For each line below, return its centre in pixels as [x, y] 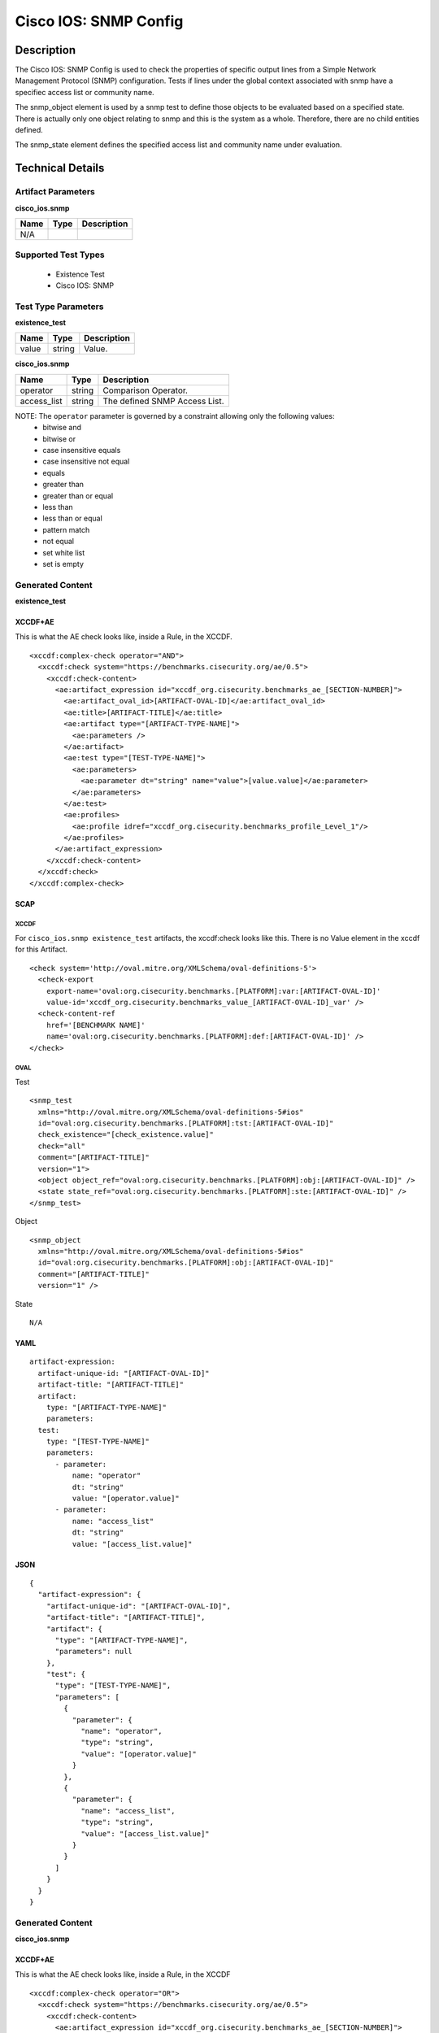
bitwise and [62, 428]
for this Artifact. [41, 949]
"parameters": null [94, 1652]
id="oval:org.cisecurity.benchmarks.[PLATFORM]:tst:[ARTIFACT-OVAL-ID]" [186, 1123]
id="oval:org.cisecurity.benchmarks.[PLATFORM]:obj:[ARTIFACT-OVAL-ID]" [186, 1263]
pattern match [66, 529]
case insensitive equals [82, 450]
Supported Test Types [60, 255]
